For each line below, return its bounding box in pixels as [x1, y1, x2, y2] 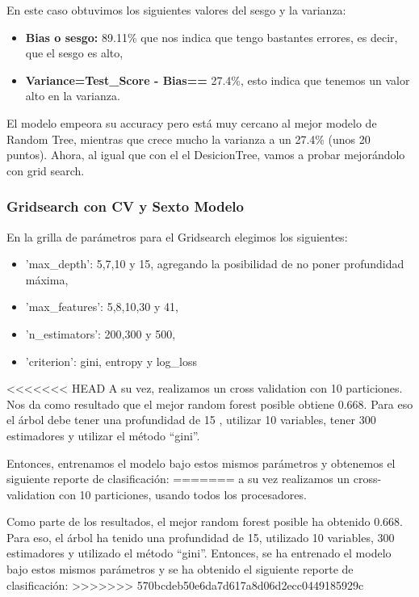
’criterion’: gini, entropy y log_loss [25, 352, 198, 369]
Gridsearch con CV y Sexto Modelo [6, 196, 244, 217]
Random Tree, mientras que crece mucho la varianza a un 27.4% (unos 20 [6, 130, 371, 147]
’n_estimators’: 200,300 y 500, [25, 325, 176, 342]
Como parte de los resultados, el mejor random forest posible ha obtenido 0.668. [6, 513, 403, 530]
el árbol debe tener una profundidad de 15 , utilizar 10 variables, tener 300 [6, 411, 376, 428]
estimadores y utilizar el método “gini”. [6, 427, 200, 444]
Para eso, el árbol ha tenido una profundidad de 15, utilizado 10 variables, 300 [6, 528, 395, 545]
